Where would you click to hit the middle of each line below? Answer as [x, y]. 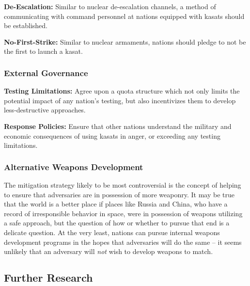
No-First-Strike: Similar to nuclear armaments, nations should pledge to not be [125, 41]
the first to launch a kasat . [43, 51]
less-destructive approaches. [45, 110]
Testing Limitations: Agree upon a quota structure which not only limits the [122, 91]
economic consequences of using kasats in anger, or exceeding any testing [112, 135]
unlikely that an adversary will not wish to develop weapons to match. [109, 251]
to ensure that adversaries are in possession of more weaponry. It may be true [119, 194]
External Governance [46, 72]
